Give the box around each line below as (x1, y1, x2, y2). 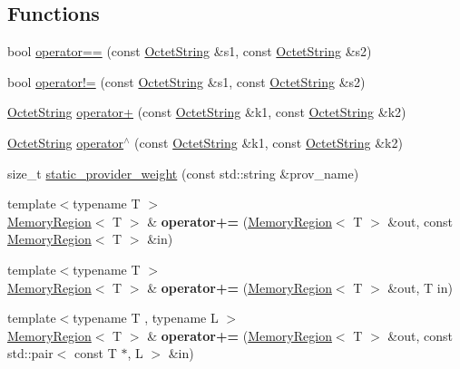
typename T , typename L (73, 308, 219, 327)
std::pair (7, 344, 54, 363)
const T (74, 344, 117, 363)
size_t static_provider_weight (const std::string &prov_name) (7, 163, 359, 182)
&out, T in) (387, 277, 453, 296)
